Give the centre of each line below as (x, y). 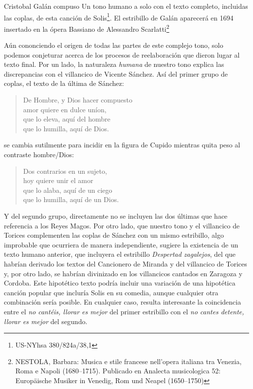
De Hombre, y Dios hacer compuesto (78, 100)
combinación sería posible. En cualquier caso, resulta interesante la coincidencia (123, 302)
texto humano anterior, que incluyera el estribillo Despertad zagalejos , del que (120, 254)
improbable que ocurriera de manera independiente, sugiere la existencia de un (121, 244)
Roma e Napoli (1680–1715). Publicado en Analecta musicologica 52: (118, 371)
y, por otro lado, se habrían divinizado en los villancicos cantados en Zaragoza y (123, 273)
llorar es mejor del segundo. (46, 321)
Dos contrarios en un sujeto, (65, 171)
